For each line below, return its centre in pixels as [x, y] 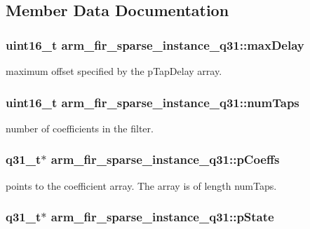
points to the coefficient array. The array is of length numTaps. [141, 185]
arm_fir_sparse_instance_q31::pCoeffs [165, 159]
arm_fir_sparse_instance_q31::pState [162, 217]
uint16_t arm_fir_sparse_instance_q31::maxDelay [155, 44]
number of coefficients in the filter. [80, 128]
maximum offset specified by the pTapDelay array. [114, 71]
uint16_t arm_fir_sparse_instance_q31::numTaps [153, 102]
